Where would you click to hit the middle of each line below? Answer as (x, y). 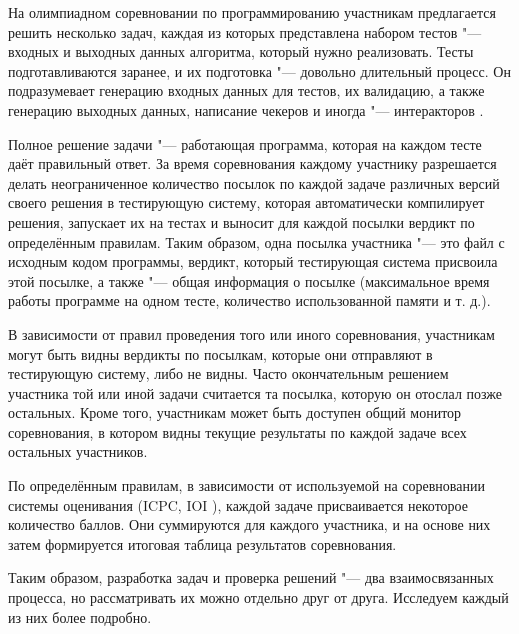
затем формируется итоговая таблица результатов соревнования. (202, 543)
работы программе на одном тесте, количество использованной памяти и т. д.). (249, 300)
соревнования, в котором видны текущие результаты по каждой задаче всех (237, 431)
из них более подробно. (80, 616)
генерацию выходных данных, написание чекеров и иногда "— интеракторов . (246, 109)
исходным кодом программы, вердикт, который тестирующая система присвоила (253, 261)
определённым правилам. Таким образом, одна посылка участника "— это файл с (256, 241)
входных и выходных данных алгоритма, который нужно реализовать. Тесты (241, 51)
